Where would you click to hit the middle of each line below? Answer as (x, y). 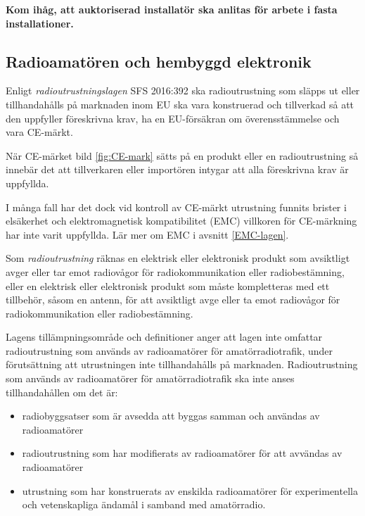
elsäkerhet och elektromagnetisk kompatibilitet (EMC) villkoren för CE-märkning (181, 221)
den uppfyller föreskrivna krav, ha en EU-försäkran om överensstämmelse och (173, 118)
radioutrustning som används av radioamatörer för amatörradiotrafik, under (169, 350)
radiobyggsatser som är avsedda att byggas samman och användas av (171, 416)
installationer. (40, 23)
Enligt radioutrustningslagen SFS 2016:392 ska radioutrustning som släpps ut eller (183, 90)
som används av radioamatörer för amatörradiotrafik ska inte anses (150, 378)
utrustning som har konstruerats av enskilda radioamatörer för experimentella (190, 490)
